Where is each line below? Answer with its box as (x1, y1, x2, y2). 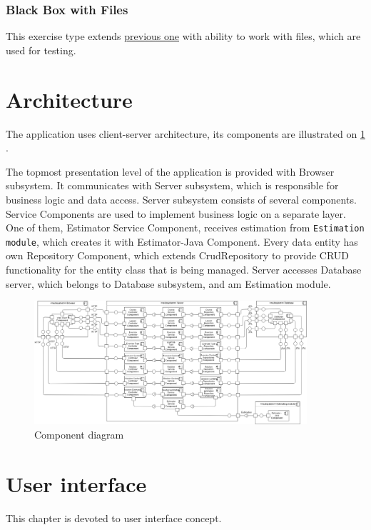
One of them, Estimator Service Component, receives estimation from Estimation (6, 220, 365, 235)
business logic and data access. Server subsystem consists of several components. (6, 191, 357, 206)
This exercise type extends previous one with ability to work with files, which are (6, 29, 361, 44)
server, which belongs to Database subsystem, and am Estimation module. (6, 276, 331, 291)
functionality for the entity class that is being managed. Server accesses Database (6, 262, 362, 276)
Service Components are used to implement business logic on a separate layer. (6, 206, 346, 221)
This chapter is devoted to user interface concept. (6, 510, 222, 525)
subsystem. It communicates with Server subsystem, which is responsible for (6, 178, 339, 193)
